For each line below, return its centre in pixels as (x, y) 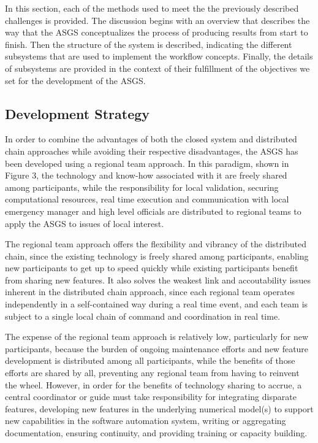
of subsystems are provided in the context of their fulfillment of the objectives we (157, 68)
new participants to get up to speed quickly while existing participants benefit (152, 268)
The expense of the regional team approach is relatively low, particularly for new (157, 337)
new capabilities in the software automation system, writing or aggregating (146, 421)
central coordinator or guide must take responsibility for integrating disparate (151, 397)
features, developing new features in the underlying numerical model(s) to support (159, 408)
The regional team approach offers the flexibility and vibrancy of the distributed (156, 244)
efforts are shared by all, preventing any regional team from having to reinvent (152, 373)
